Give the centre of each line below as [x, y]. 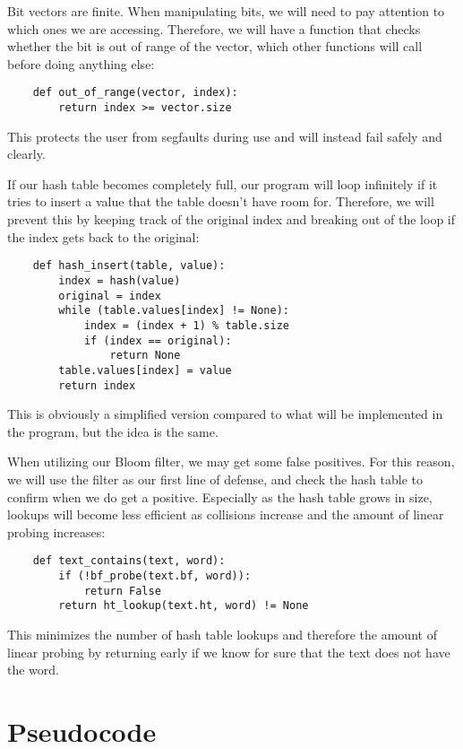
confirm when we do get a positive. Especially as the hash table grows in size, [220, 496]
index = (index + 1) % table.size [186, 325]
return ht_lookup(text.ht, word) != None [184, 606]
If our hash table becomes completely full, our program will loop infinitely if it [223, 183]
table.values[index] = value [145, 370]
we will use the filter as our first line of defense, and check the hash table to [215, 479]
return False [122, 591]
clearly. [26, 154]
